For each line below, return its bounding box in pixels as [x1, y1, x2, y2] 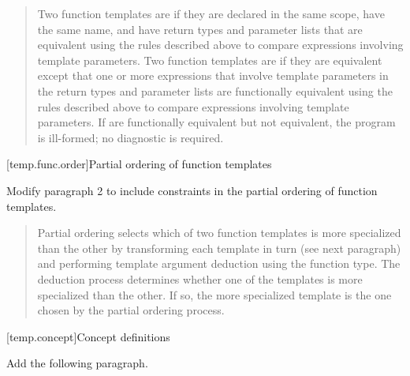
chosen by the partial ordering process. [37, 302, 225, 318]
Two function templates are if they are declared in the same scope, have [37, 6, 385, 21]
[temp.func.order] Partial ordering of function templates [6, 156, 272, 172]
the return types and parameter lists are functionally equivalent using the [37, 82, 393, 99]
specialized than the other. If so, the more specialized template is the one [37, 286, 392, 303]
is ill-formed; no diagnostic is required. [37, 129, 224, 145]
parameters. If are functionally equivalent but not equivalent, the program [37, 114, 396, 130]
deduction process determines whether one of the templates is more [37, 270, 363, 287]
